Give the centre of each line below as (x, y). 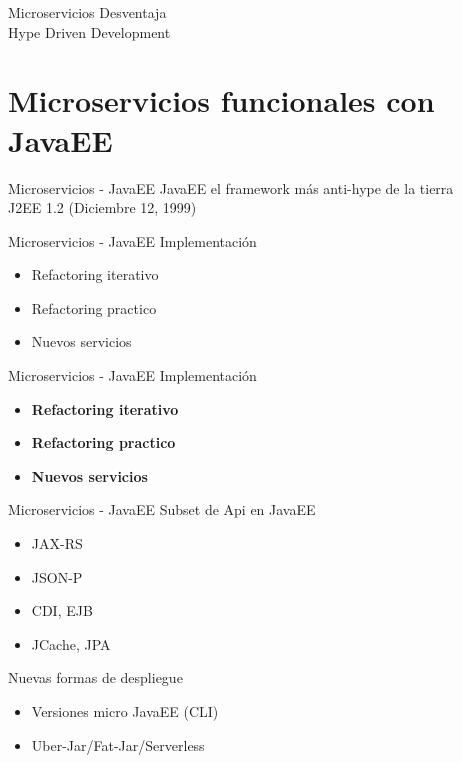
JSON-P (57, 576)
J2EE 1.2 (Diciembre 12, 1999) (102, 207)
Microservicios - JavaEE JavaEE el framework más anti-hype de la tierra (231, 187)
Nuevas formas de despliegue (95, 677)
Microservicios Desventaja (87, 12)
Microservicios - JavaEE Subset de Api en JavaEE (162, 509)
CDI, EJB (62, 610)
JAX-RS (57, 543)
